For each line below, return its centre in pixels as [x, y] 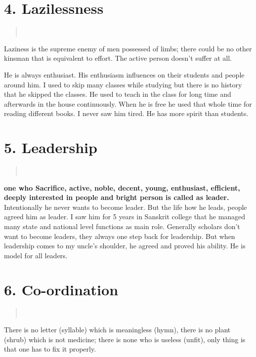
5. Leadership [51, 147]
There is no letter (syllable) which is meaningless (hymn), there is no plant [117, 330]
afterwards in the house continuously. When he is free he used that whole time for [128, 103]
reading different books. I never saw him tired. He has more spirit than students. [126, 113]
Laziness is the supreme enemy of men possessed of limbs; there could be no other [128, 48]
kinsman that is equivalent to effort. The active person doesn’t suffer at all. [118, 58]
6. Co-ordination [61, 289]
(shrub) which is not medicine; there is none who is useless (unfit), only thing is [125, 339]
